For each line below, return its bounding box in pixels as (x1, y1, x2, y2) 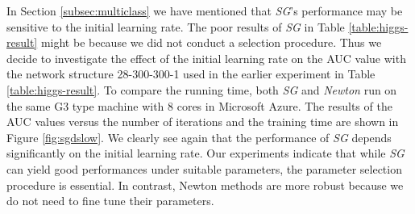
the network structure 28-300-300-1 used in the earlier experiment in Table (6, 65, 376, 82)
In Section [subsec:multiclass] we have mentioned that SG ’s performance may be (6, 2, 403, 19)
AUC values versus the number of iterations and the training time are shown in (6, 113, 399, 130)
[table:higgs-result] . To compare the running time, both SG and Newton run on (6, 81, 397, 98)
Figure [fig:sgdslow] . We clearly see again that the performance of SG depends (6, 128, 392, 145)
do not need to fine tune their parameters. (6, 192, 214, 209)
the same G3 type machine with (6, 97, 164, 114)
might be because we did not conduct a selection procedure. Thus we (40, 34, 382, 51)
